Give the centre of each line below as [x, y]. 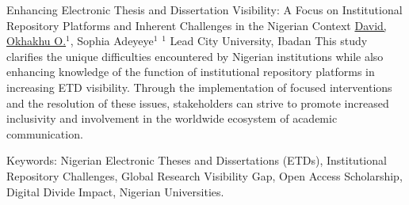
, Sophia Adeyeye [112, 41]
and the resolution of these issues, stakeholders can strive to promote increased [198, 102]
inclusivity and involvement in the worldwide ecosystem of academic [172, 118]
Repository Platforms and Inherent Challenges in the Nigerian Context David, [197, 25]
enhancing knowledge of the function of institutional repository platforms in [191, 72]
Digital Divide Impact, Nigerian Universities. [115, 191]
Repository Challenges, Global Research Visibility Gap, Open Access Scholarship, [204, 175]
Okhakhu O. [36, 41]
